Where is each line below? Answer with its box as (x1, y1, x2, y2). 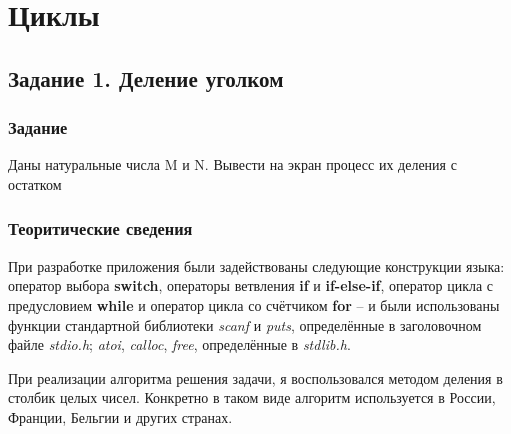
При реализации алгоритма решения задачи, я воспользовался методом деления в (8, 367, 503, 388)
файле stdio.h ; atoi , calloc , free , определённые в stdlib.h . (8, 334, 351, 355)
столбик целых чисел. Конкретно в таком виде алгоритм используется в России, (8, 387, 496, 408)
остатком (8, 173, 62, 194)
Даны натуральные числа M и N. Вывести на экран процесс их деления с (8, 154, 457, 175)
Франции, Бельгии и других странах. (8, 406, 233, 427)
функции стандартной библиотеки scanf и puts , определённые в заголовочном (8, 314, 482, 335)
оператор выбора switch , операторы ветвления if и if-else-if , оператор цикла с (8, 275, 494, 296)
